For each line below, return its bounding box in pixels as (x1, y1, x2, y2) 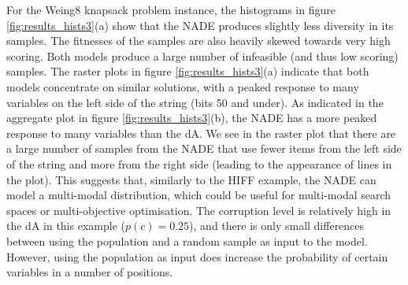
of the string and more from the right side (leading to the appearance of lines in (6, 155, 392, 172)
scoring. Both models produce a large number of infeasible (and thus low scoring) (6, 47, 399, 64)
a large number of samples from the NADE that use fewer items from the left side (6, 140, 402, 157)
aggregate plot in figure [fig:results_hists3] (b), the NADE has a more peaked (6, 109, 377, 126)
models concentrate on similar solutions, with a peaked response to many (6, 78, 359, 94)
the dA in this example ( (6, 217, 125, 234)
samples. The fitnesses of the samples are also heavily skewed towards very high (6, 32, 391, 49)
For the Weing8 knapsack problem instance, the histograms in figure (6, 2, 336, 17)
